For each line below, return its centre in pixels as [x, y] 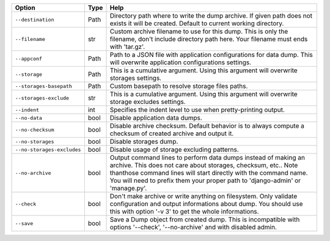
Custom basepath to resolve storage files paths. [179, 86]
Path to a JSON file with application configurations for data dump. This [211, 55]
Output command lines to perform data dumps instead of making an [207, 158]
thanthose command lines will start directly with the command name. [209, 173]
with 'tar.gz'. [127, 47]
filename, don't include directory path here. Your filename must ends [209, 39]
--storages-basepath [44, 86]
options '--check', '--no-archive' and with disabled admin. [193, 227]
